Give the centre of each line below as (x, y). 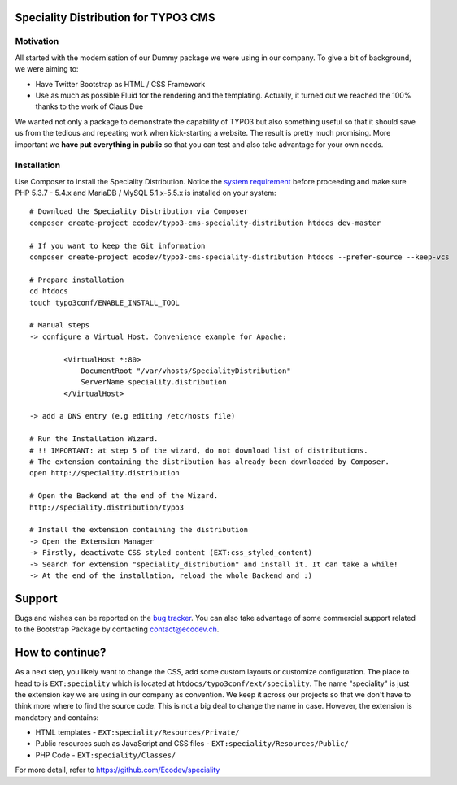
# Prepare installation (77, 280)
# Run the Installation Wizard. (94, 439)
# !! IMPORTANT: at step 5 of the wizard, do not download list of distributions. (199, 450)
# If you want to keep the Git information (118, 245)
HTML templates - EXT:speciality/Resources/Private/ (137, 732)
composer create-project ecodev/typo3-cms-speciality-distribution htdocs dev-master (205, 223)
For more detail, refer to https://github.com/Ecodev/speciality (118, 770)
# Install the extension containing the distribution (139, 530)
